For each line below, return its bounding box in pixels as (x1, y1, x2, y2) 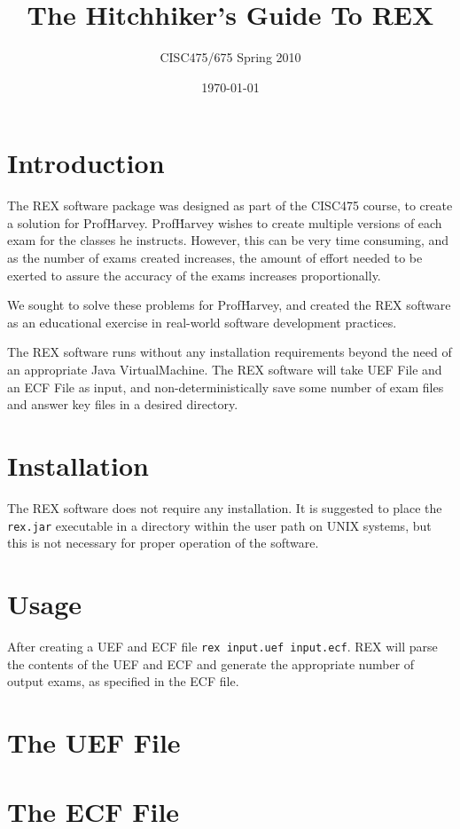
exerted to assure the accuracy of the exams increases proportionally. (7, 265, 381, 284)
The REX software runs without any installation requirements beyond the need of (7, 343, 452, 361)
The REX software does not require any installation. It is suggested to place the (7, 498, 442, 517)
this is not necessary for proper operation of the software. (7, 533, 319, 552)
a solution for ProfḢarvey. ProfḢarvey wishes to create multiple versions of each (7, 213, 442, 232)
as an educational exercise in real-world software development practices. (7, 312, 397, 331)
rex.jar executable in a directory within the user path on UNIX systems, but (7, 516, 432, 534)
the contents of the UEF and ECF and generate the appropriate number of (7, 654, 415, 673)
